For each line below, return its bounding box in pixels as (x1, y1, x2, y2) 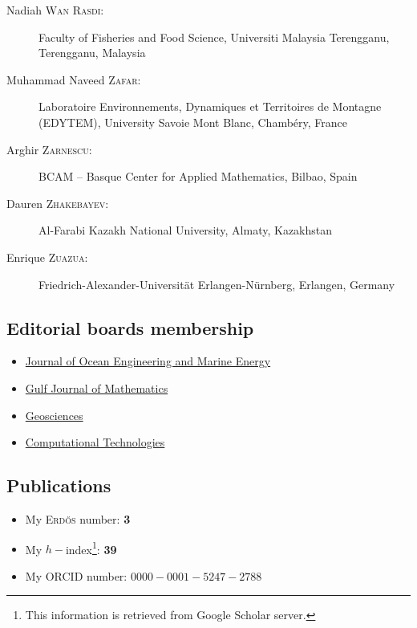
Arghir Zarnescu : (6, 141, 92, 157)
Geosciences (25, 406, 83, 423)
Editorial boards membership (6, 315, 254, 340)
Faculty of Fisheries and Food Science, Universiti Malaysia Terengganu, (38, 28, 390, 45)
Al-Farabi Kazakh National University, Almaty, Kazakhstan (38, 222, 333, 239)
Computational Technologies (25, 434, 165, 451)
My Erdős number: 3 (25, 510, 131, 527)
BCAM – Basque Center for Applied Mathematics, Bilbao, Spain (38, 168, 358, 185)
